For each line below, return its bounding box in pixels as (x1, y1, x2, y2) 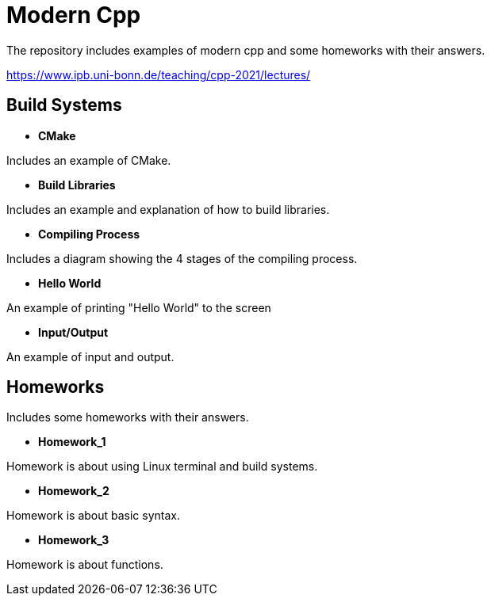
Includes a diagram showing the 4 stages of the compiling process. (6, 251, 358, 265)
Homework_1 (38, 435, 106, 449)
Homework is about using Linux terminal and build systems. (6, 459, 318, 474)
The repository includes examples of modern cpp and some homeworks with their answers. (6, 43, 485, 57)
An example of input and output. (6, 349, 175, 364)
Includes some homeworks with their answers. (6, 410, 249, 425)
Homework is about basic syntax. (6, 509, 181, 523)
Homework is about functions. (6, 558, 163, 572)
